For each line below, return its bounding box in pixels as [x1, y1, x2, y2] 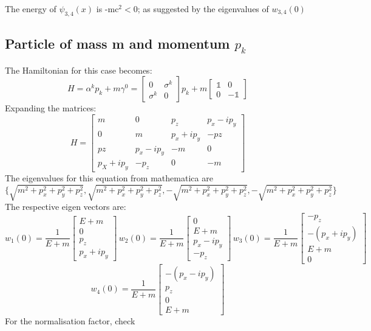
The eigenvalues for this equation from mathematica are [5, 172, 213, 184]
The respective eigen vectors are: [5, 200, 126, 213]
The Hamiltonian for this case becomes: [5, 63, 152, 76]
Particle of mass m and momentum [5, 34, 230, 53]
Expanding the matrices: [5, 102, 97, 114]
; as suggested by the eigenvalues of [137, 2, 269, 15]
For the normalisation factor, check [5, 314, 135, 327]
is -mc [96, 2, 119, 15]
